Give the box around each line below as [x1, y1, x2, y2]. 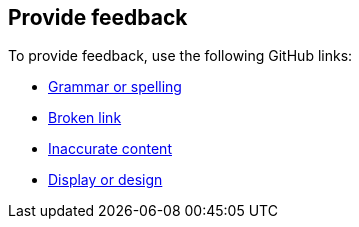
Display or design [48, 171, 163, 189]
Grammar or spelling [48, 78, 182, 96]
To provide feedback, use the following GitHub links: [8, 47, 353, 65]
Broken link [48, 109, 122, 127]
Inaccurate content [48, 140, 172, 158]
